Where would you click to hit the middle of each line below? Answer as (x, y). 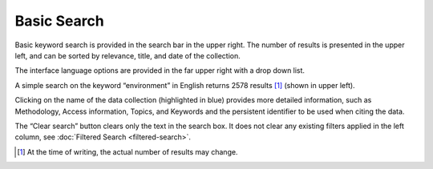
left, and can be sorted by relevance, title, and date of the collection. (127, 55)
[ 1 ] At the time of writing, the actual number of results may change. (127, 151)
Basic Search (59, 21)
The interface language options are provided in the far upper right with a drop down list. (160, 70)
